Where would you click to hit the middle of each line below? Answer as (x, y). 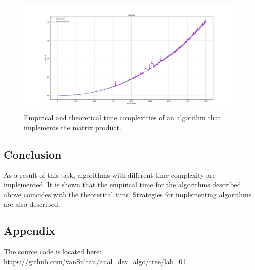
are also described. (32, 204)
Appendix (30, 231)
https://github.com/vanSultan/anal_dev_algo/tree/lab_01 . (96, 261)
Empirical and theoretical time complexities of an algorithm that (123, 118)
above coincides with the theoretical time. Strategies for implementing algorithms (128, 194)
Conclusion (33, 154)
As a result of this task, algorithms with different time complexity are (110, 175)
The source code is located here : (53, 251)
